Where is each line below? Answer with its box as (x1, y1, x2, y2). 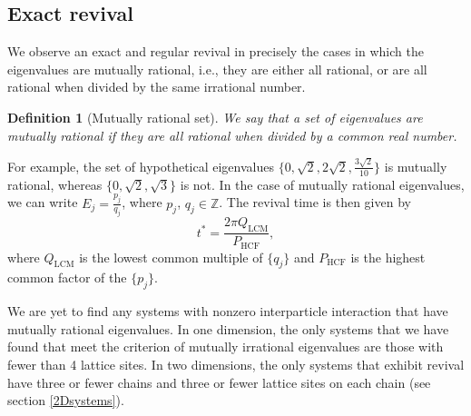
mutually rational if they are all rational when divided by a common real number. (7, 125, 457, 144)
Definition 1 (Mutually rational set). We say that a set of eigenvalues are (7, 107, 423, 126)
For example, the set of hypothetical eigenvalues (7, 156, 274, 175)
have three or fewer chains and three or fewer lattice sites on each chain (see (7, 372, 431, 391)
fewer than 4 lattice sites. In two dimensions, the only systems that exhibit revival (7, 355, 465, 373)
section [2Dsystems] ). (7, 391, 124, 410)
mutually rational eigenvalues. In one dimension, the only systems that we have (7, 319, 449, 338)
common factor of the (7, 268, 127, 287)
